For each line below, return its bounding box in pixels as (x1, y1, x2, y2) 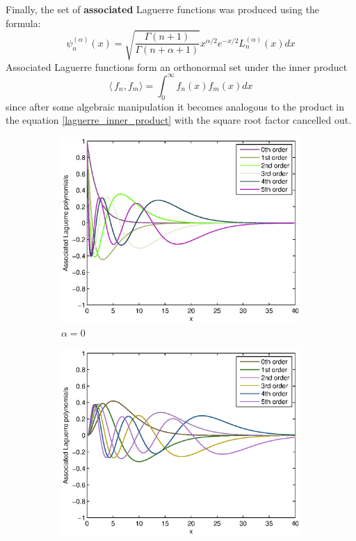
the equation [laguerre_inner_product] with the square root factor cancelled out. (6, 113, 352, 127)
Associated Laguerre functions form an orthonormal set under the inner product (6, 59, 348, 74)
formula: (6, 15, 41, 30)
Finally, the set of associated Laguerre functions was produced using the (6, 2, 320, 16)
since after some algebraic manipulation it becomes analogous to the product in (6, 99, 344, 113)
